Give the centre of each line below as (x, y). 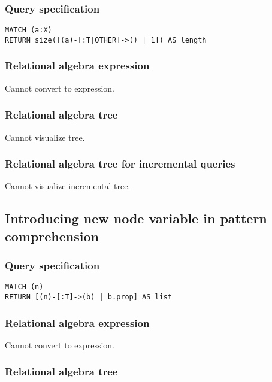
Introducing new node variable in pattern (136, 218)
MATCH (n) (24, 287)
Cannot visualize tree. (45, 137)
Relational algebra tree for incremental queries (120, 164)
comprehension (52, 236)
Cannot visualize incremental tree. (68, 186)
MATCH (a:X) (28, 30)
